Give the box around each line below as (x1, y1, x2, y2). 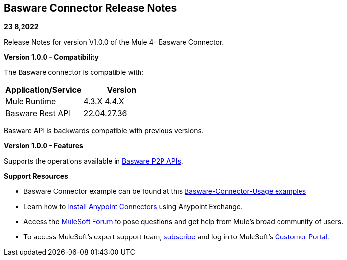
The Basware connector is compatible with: (4, 68, 144, 77)
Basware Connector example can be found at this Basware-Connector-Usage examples (23, 187, 306, 196)
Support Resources (4, 172, 68, 181)
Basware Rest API (5, 108, 70, 118)
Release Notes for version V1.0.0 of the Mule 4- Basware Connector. (4, 38, 224, 47)
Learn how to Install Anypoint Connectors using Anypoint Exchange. (23, 202, 243, 211)
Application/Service (5, 85, 82, 95)
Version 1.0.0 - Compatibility (4, 53, 99, 62)
